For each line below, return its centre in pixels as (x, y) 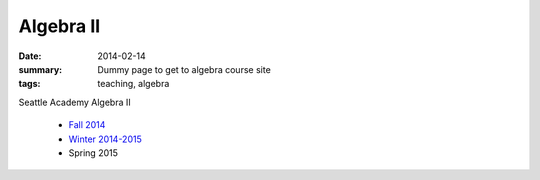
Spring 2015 (93, 152)
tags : (29, 84)
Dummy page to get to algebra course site (184, 69)
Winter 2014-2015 (105, 139)
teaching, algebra (133, 84)
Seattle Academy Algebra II (75, 102)
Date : (30, 56)
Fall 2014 (87, 125)
